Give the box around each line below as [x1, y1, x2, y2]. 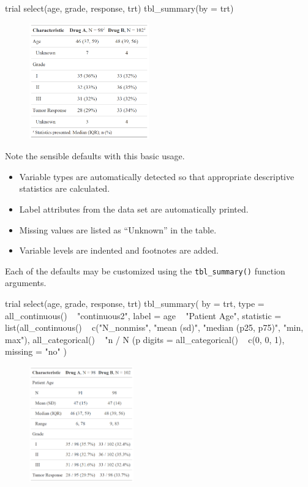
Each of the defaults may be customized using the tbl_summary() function [5, 264, 285, 277]
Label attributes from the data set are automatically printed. [19, 202, 249, 215]
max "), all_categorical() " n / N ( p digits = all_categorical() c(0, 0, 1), [5, 333, 285, 345]
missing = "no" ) [5, 345, 67, 358]
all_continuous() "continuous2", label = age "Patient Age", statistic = [5, 309, 282, 322]
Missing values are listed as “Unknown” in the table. [19, 223, 217, 236]
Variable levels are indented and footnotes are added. [19, 244, 219, 257]
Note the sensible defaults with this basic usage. [5, 149, 185, 162]
